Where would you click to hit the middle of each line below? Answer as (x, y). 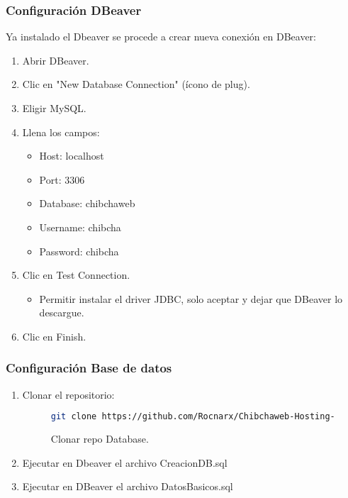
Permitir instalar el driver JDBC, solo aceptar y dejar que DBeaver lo (191, 298)
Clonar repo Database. (100, 439)
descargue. (62, 312)
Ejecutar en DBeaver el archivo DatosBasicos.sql (128, 486)
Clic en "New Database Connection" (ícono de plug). (136, 84)
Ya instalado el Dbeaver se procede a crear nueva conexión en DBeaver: (161, 37)
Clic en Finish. (54, 336)
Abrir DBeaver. (56, 60)
